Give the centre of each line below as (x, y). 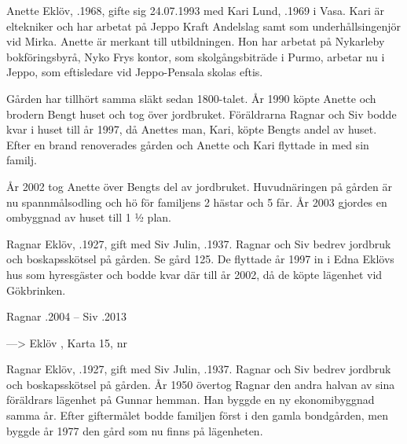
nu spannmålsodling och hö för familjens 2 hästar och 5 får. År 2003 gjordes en (197, 202)
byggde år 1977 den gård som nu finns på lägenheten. (135, 430)
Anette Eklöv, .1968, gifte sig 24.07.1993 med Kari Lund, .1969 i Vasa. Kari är (195, 10)
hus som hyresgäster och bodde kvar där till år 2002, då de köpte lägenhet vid (194, 274)
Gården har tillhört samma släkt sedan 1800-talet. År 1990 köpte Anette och (191, 98)
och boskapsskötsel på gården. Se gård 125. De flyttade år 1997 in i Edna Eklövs (200, 259)
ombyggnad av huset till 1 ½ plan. (89, 217)
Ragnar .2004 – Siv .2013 (67, 316)
